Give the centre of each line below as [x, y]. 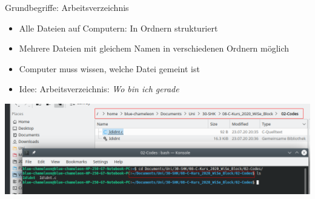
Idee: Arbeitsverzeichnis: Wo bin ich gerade [99, 89]
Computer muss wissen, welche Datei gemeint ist [109, 68]
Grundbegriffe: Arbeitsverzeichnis [67, 7]
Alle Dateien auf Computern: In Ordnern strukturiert [118, 28]
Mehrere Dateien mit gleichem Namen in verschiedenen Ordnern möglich [154, 48]
